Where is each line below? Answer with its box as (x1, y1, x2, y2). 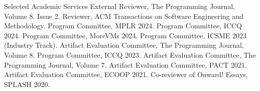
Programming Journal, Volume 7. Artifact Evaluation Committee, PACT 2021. (4, 59, 247, 70)
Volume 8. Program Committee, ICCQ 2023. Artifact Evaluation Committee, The (4, 49, 256, 60)
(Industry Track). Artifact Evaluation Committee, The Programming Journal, (4, 40, 244, 50)
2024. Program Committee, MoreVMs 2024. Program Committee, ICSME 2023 (4, 30, 247, 40)
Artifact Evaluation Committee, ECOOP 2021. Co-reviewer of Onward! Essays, (4, 69, 248, 80)
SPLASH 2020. (4, 79, 50, 89)
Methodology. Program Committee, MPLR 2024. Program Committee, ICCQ (4, 20, 242, 31)
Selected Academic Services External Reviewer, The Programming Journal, (4, 1, 235, 11)
